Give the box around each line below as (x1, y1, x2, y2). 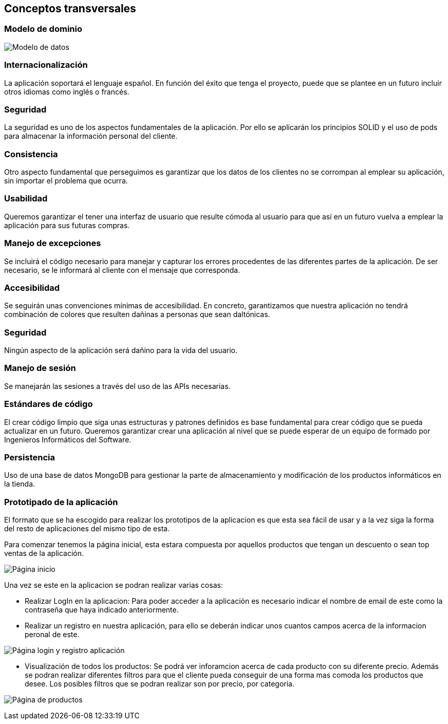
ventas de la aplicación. (4, 549, 84, 558)
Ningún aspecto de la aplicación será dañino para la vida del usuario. (4, 346, 237, 355)
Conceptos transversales (4, 2, 136, 15)
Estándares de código (4, 399, 93, 410)
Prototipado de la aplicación (4, 496, 118, 507)
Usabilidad (4, 193, 48, 204)
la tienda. (4, 479, 35, 489)
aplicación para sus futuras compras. (4, 220, 130, 230)
